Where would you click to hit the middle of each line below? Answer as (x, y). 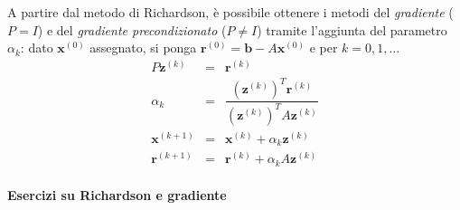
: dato (37, 48)
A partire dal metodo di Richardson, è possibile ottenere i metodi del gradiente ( (230, 12)
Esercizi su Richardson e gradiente (117, 195)
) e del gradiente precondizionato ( (132, 29)
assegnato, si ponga (143, 48)
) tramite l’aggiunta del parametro (352, 29)
